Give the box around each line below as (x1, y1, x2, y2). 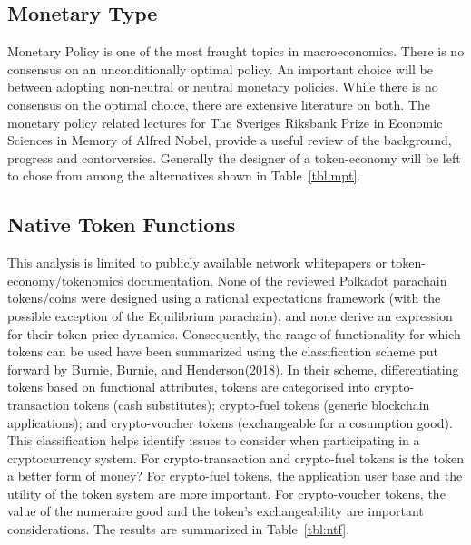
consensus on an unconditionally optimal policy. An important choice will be (7, 59, 433, 78)
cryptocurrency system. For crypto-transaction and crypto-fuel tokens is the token (7, 448, 464, 467)
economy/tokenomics (7, 270, 123, 289)
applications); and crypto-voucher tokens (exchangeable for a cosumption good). (7, 413, 453, 432)
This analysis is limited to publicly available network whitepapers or (7, 253, 388, 272)
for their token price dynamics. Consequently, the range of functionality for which (7, 324, 461, 343)
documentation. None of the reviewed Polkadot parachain (127, 270, 447, 289)
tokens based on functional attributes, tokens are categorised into (7, 377, 370, 396)
